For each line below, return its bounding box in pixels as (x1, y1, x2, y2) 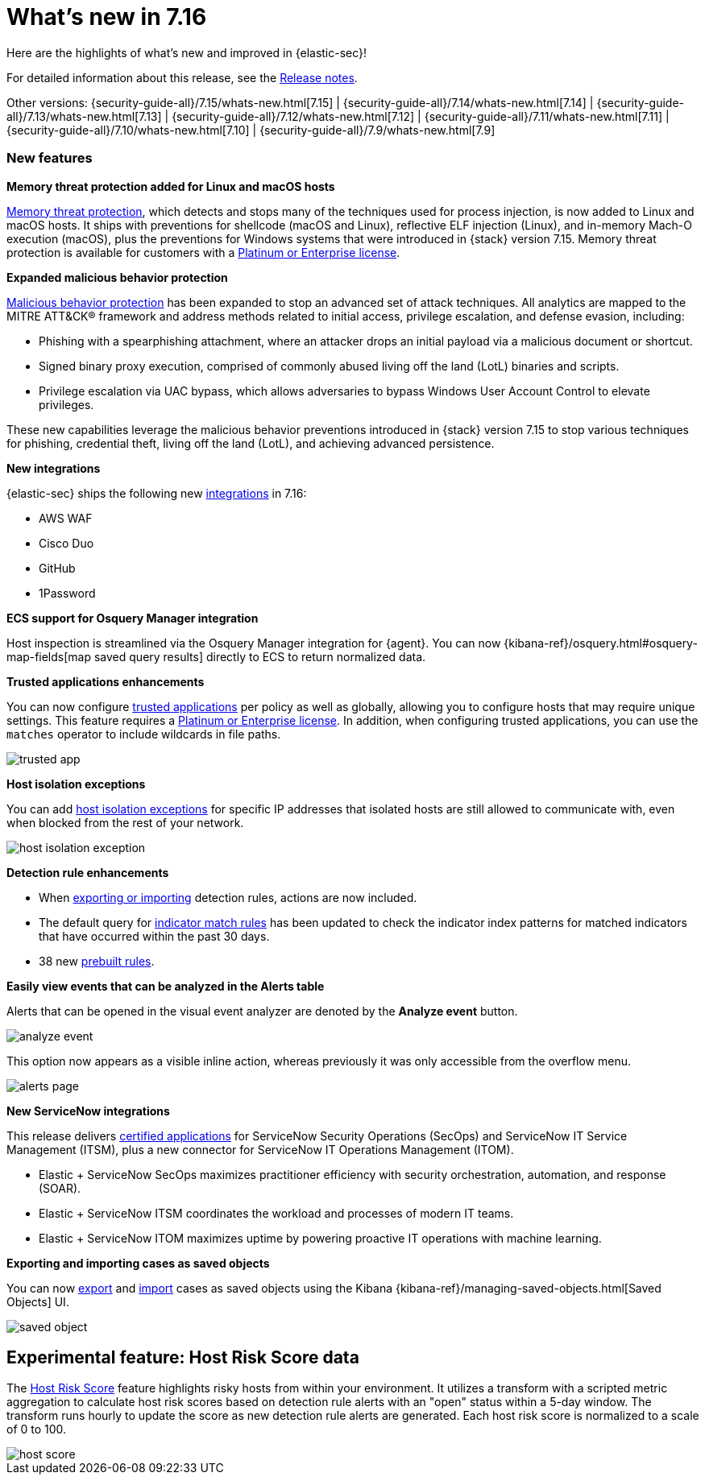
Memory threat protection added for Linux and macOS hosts (6, 179, 335, 193)
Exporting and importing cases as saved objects (6, 1256, 270, 1270)
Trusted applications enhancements (6, 674, 205, 689)
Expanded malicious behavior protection (6, 270, 228, 284)
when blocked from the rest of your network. (6, 815, 244, 829)
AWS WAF (39, 511, 93, 525)
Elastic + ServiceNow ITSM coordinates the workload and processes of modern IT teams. (39, 1206, 514, 1220)
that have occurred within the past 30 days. (39, 929, 270, 943)
